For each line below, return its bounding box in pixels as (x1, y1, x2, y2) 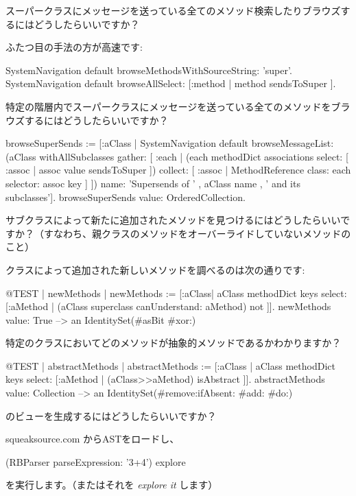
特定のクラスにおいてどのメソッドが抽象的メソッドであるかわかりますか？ (5, 335, 342, 350)
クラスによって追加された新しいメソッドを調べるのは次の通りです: (5, 262, 305, 276)
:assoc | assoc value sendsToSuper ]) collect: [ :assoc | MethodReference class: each (5, 163, 351, 177)
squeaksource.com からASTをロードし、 (5, 432, 180, 446)
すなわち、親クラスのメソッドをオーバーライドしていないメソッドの (43, 226, 351, 240)
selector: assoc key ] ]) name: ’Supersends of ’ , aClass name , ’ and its (5, 176, 300, 190)
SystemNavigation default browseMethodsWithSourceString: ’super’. (5, 62, 292, 77)
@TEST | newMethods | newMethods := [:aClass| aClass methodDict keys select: (5, 285, 347, 300)
